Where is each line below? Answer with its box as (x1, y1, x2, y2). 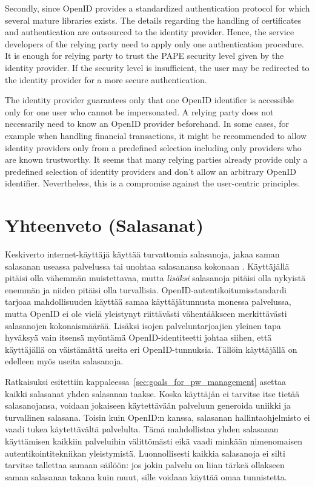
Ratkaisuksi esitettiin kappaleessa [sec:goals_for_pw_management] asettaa (5, 375, 287, 387)
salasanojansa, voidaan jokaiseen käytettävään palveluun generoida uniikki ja (5, 399, 291, 412)
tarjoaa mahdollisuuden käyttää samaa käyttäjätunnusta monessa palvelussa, (5, 295, 291, 308)
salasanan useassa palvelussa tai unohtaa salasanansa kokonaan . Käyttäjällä (5, 259, 290, 272)
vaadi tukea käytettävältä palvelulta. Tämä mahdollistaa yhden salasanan (5, 423, 279, 435)
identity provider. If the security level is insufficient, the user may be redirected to (5, 61, 310, 73)
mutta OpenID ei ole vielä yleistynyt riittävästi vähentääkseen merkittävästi (5, 307, 287, 319)
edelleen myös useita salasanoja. (5, 355, 124, 367)
